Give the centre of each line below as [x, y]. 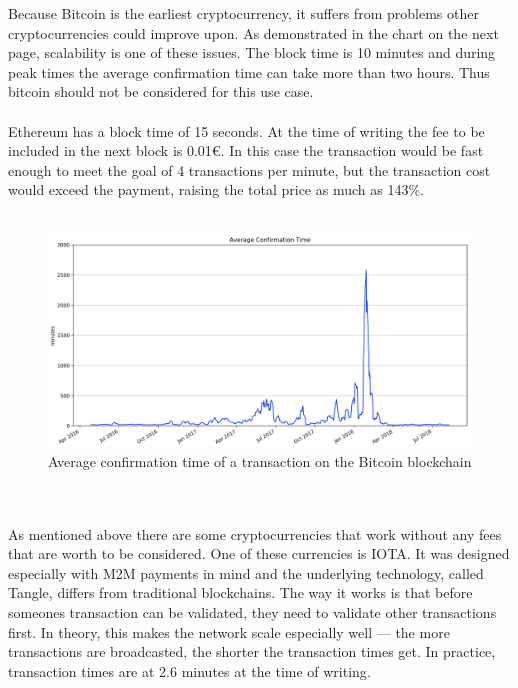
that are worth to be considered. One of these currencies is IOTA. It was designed [259, 553]
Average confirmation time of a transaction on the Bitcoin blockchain [260, 460]
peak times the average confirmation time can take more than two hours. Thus [249, 71]
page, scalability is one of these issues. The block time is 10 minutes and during [252, 52]
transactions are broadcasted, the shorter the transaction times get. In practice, [252, 651]
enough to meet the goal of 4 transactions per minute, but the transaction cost [249, 169]
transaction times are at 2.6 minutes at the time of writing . [189, 670]
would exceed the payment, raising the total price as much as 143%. [216, 189]
